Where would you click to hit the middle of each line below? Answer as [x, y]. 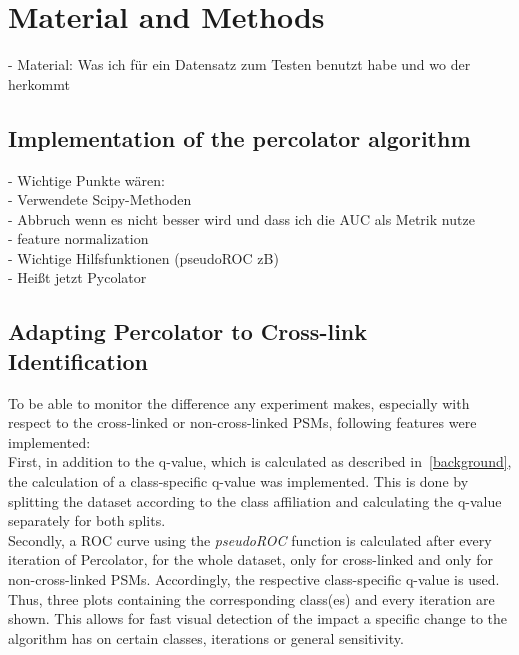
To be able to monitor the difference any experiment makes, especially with [239, 402]
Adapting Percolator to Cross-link [187, 331]
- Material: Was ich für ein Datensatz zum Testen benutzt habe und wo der [239, 64]
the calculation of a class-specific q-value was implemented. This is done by [238, 481]
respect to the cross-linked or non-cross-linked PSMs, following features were [242, 422]
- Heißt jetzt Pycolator [77, 277]
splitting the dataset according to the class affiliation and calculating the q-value [255, 500]
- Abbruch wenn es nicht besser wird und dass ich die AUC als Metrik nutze [241, 218]
